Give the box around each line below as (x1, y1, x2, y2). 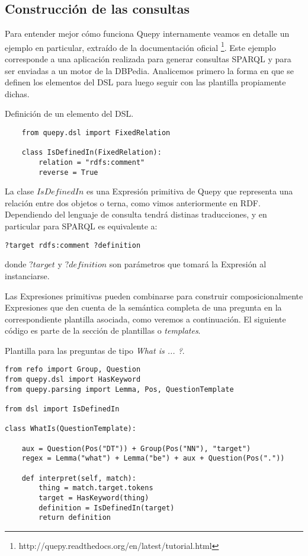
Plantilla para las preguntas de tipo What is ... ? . (5, 344, 185, 356)
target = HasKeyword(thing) (38, 494, 149, 503)
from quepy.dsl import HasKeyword (5, 375, 141, 384)
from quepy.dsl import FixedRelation (21, 129, 171, 138)
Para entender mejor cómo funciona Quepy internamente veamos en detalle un (5, 27, 290, 40)
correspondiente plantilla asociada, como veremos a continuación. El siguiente (5, 312, 286, 325)
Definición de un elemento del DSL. (5, 107, 134, 120)
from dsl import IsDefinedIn (5, 405, 120, 414)
